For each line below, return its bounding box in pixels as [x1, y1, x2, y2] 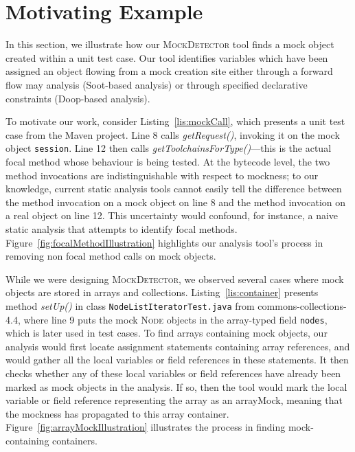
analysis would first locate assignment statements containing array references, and [5, 339, 350, 353]
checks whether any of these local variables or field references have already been [5, 365, 341, 380]
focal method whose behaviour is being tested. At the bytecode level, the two [5, 154, 330, 168]
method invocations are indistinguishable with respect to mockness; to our [5, 168, 319, 182]
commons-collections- [257, 298, 347, 313]
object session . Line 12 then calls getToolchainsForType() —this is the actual [5, 141, 332, 155]
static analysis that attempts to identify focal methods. [5, 221, 238, 236]
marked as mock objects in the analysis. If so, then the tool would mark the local [5, 379, 347, 394]
